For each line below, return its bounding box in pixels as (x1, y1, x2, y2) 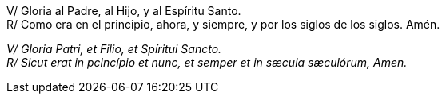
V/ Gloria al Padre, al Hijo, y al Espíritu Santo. (6, 4, 241, 17)
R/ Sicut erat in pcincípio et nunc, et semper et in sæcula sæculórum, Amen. (6, 56, 408, 69)
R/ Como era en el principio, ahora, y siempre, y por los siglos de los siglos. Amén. (6, 17, 440, 31)
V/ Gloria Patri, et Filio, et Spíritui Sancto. (6, 42, 222, 56)
